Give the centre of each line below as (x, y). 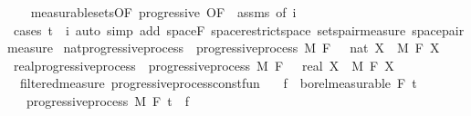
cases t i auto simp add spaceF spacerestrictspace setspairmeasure (209, 29)
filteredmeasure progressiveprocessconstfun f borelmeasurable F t (218, 83)
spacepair (438, 29)
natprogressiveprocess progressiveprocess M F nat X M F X (251, 48)
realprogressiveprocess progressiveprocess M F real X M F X (204, 65)
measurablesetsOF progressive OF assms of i (163, 12)
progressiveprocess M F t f (107, 100)
